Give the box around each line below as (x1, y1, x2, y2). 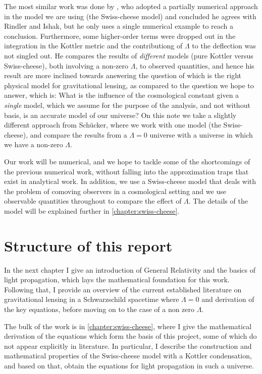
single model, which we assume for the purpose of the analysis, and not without (4, 99, 250, 110)
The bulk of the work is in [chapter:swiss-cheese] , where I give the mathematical (4, 321, 252, 331)
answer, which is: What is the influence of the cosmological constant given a (4, 90, 239, 100)
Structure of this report (4, 235, 173, 256)
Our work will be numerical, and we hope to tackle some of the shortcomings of (4, 156, 250, 166)
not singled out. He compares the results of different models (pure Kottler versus (4, 50, 253, 60)
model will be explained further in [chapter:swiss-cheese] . (4, 205, 180, 216)
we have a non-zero (4, 139, 63, 150)
